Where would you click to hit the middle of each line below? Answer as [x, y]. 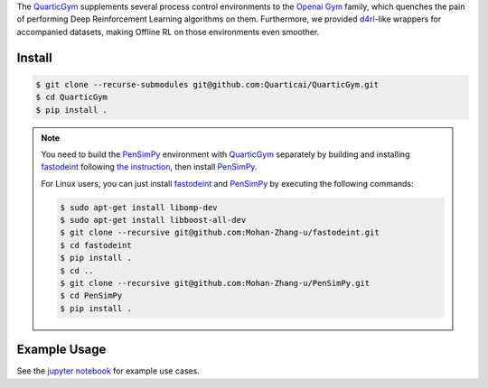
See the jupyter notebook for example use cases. [108, 371]
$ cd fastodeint [96, 245]
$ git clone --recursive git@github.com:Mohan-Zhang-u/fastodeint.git [220, 233]
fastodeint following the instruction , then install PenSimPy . [149, 167]
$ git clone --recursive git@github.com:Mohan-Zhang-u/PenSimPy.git [215, 283]
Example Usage [61, 350]
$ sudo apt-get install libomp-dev [139, 207]
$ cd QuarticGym [72, 97]
